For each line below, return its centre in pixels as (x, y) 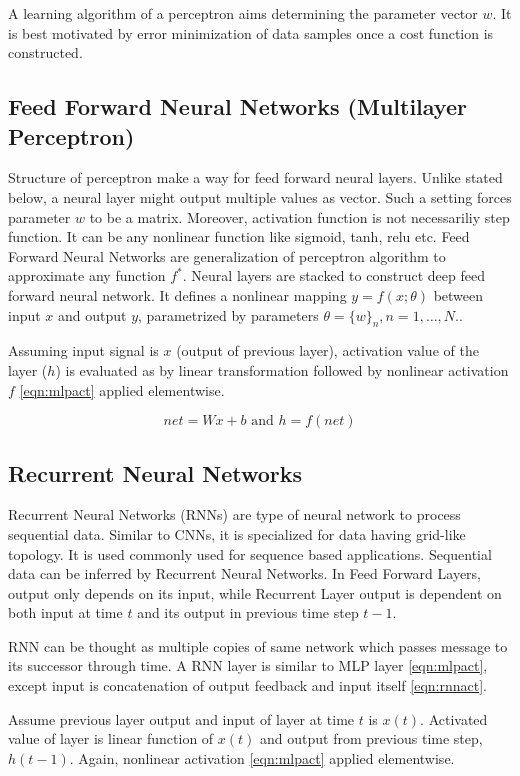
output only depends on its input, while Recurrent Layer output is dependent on (255, 592)
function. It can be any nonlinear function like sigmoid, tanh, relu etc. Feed (239, 236)
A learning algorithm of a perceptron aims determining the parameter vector (243, 13)
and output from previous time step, (371, 738)
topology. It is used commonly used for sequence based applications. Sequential (250, 553)
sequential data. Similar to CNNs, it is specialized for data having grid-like (237, 533)
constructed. (45, 52)
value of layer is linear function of (111, 738)
